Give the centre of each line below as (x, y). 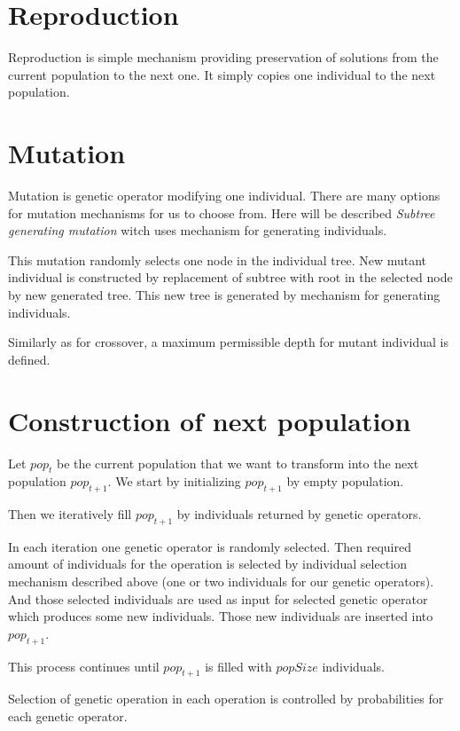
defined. (29, 359)
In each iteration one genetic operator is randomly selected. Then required (210, 546)
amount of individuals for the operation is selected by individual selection (207, 564)
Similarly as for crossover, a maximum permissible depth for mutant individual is (228, 342)
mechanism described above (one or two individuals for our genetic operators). (221, 582)
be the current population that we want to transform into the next (238, 463)
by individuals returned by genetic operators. (299, 514)
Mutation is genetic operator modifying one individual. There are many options (224, 196)
